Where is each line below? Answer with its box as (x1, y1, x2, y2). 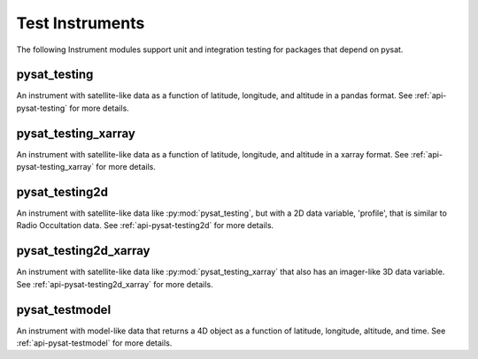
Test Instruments (16, 13, 145, 33)
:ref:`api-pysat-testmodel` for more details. (16, 338, 173, 348)
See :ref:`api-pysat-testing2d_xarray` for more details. (16, 279, 213, 289)
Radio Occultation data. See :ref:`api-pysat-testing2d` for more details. (16, 220, 274, 231)
